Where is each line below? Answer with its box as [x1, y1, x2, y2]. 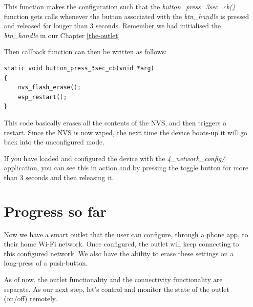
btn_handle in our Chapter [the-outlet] [4, 30, 120, 40]
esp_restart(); [18, 93, 67, 101]
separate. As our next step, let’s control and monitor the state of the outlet [4, 284, 229, 294]
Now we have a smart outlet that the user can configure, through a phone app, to [4, 229, 248, 239]
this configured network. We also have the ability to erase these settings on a [4, 248, 234, 258]
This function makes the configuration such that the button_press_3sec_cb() [4, 1, 235, 11]
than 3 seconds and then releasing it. [4, 172, 114, 182]
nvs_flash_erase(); [18, 84, 81, 91]
